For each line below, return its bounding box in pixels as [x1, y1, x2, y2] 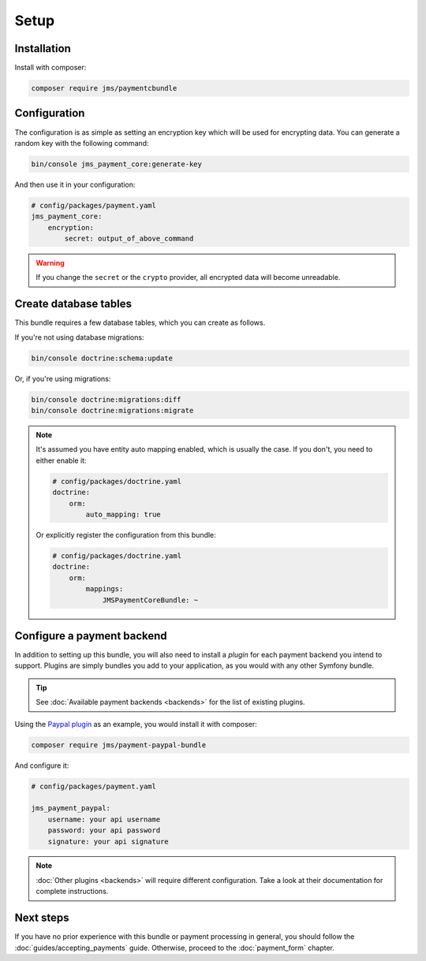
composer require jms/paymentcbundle [31, 84, 177, 93]
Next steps [14, 911, 69, 925]
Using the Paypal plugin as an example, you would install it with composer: [14, 719, 258, 728]
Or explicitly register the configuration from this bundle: [35, 530, 216, 539]
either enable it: [35, 456, 87, 465]
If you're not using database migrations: [14, 332, 144, 342]
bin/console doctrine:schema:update [31, 353, 174, 363]
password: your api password [47, 826, 161, 835]
